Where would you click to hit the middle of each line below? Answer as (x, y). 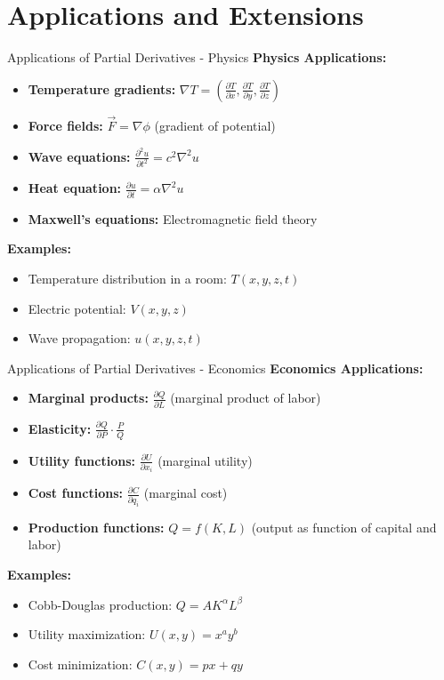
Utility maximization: (87, 634)
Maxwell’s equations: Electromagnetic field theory (173, 218)
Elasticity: (60, 428)
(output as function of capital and (344, 527)
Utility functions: (82, 460)
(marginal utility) (205, 460)
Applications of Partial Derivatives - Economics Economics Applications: (215, 368)
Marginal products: (88, 398)
